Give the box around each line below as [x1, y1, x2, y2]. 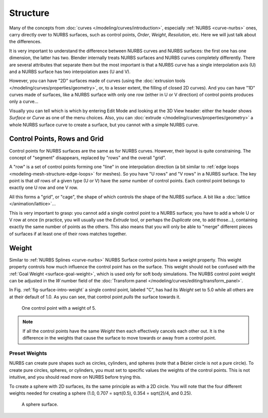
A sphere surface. [21, 402, 59, 408]
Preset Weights [9, 350, 47, 357]
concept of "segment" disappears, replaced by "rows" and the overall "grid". [9, 155, 166, 161]
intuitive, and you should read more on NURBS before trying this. [9, 374, 141, 380]
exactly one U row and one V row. [9, 184, 78, 191]
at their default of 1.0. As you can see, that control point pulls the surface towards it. [9, 294, 181, 300]
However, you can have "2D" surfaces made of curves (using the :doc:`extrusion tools [9, 78, 186, 84]
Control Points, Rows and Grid [9, 135, 104, 143]
